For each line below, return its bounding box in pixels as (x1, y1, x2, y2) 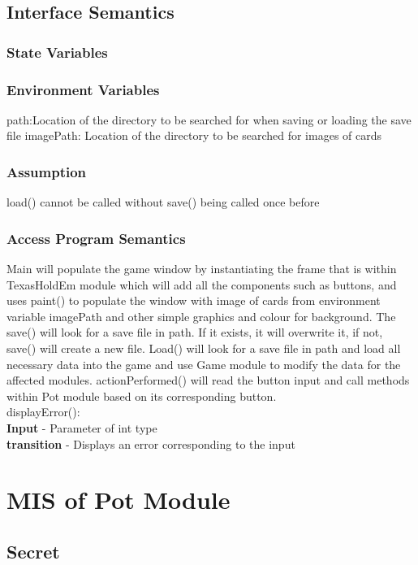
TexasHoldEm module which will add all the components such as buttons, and (6, 276, 397, 293)
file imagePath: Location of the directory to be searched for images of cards (6, 127, 382, 144)
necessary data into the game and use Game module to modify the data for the (6, 355, 401, 372)
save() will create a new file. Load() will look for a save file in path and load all (6, 340, 401, 357)
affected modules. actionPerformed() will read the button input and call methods (6, 372, 410, 389)
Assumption (6, 161, 87, 181)
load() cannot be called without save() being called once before (6, 193, 320, 211)
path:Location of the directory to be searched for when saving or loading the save (6, 111, 412, 128)
